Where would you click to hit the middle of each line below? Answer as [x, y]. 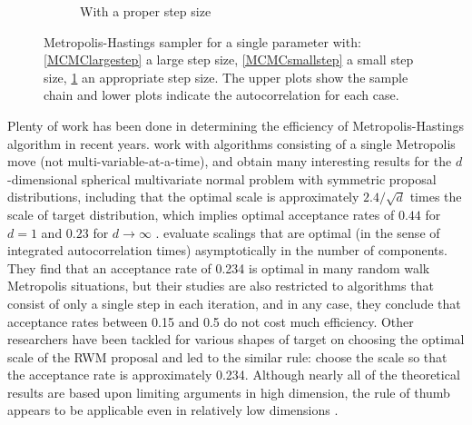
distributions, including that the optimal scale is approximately [183, 197]
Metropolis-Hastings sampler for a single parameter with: [202, 41]
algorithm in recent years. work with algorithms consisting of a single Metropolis [231, 143]
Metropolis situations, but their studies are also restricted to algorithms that [221, 286]
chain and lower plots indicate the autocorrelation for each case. [221, 95]
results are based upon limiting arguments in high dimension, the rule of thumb [229, 392]
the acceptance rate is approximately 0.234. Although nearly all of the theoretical [234, 375]
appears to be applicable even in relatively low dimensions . [173, 410]
